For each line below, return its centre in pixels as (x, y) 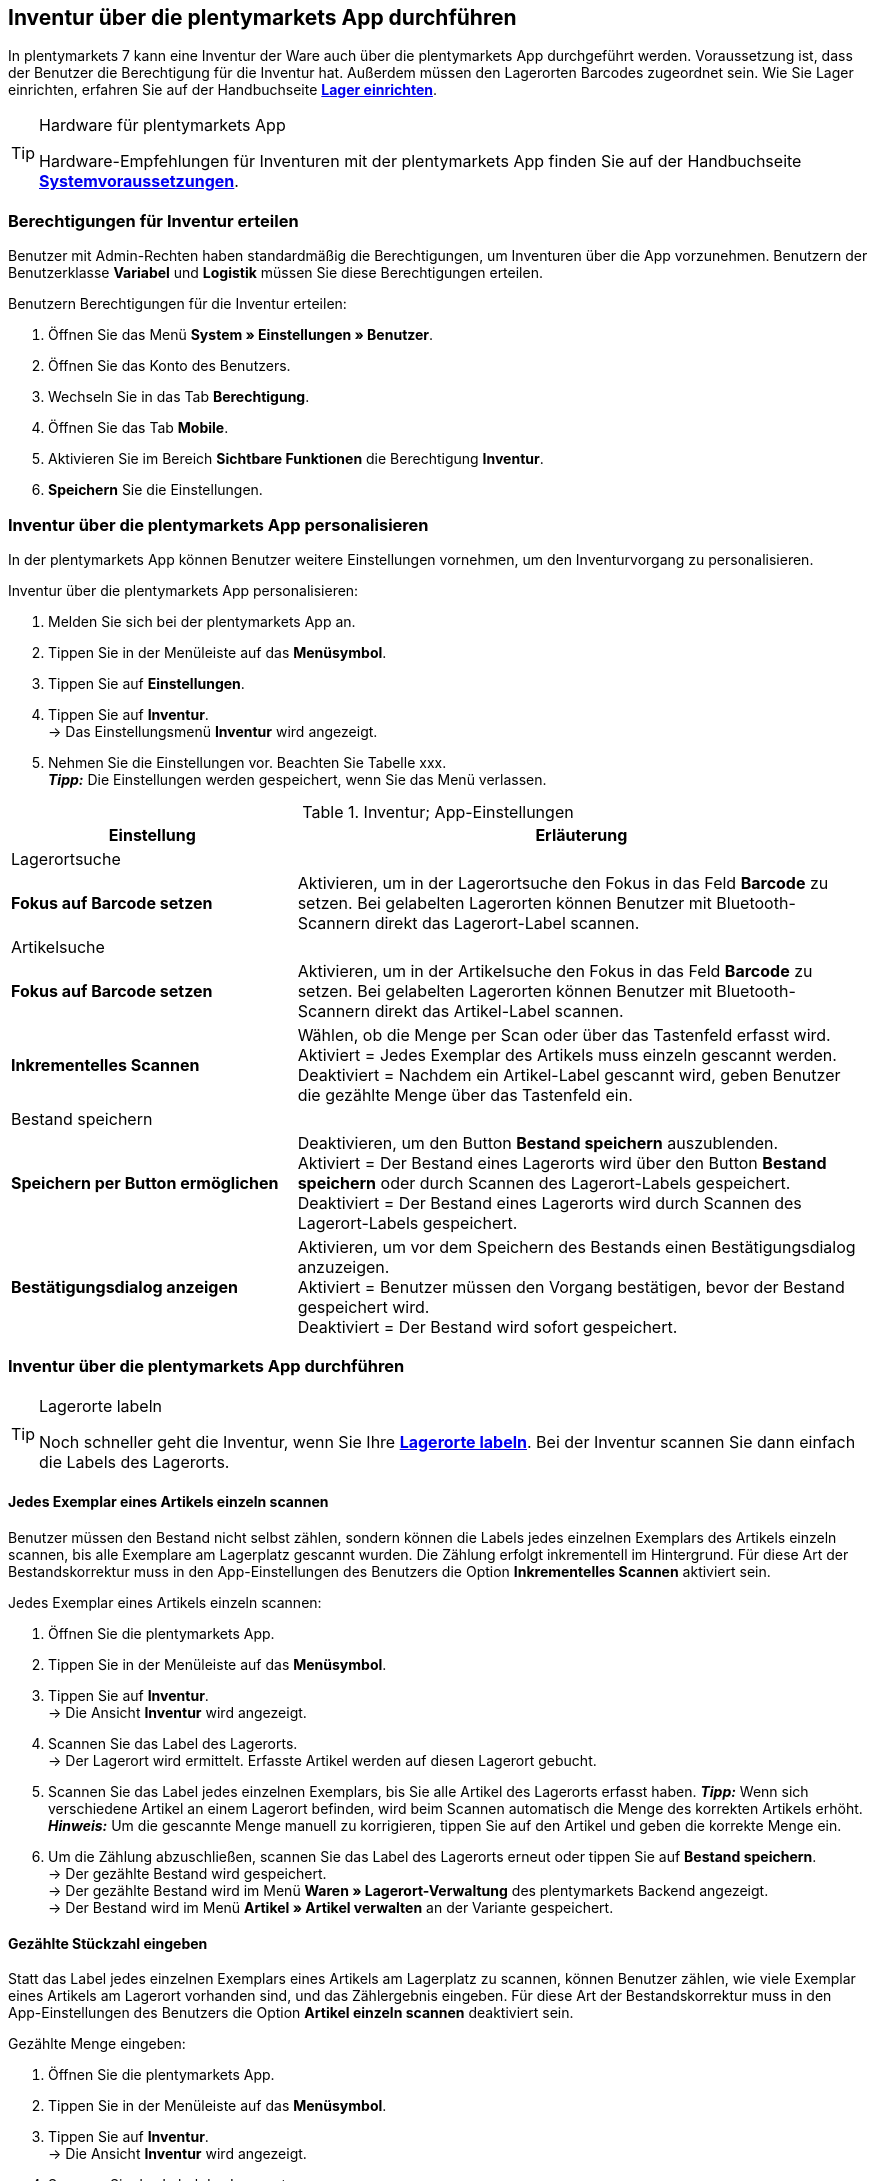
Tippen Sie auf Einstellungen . (146, 683)
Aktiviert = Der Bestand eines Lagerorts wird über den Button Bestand (562, 1162)
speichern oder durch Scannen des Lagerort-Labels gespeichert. (544, 1182)
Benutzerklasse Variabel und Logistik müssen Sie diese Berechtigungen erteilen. (275, 273)
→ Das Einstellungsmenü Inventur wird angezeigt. (213, 731)
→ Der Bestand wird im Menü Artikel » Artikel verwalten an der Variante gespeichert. (331, 1907)
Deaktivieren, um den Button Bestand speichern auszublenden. (538, 1142)
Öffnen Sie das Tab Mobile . (138, 428)
